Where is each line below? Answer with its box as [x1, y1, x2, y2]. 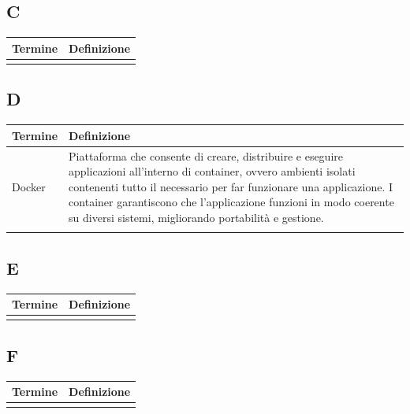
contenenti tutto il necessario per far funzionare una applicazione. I [69, 178, 393, 194]
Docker [12, 178, 46, 194]
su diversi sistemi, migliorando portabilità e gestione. [69, 209, 324, 225]
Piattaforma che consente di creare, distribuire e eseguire [69, 147, 343, 164]
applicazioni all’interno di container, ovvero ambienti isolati [69, 163, 356, 179]
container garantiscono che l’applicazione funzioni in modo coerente [69, 194, 394, 210]
